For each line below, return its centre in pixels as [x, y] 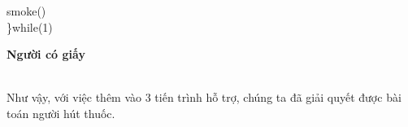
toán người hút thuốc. [61, 113]
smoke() [26, 11]
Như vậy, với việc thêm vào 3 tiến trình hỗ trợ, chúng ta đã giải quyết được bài [204, 97]
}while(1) [30, 26]
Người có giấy [46, 54]
